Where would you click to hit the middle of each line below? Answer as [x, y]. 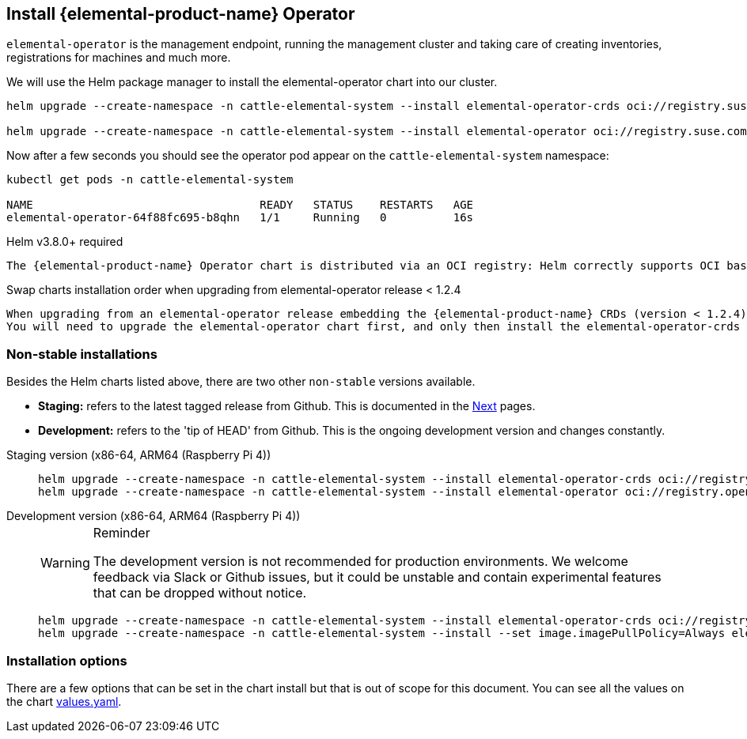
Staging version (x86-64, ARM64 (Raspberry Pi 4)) [139, 455]
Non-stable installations [82, 354]
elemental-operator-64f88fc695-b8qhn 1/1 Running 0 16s [240, 218]
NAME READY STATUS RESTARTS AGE [240, 205]
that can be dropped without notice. [200, 593]
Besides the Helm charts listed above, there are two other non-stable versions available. [241, 382]
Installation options [67, 660]
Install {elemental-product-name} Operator [181, 14]
